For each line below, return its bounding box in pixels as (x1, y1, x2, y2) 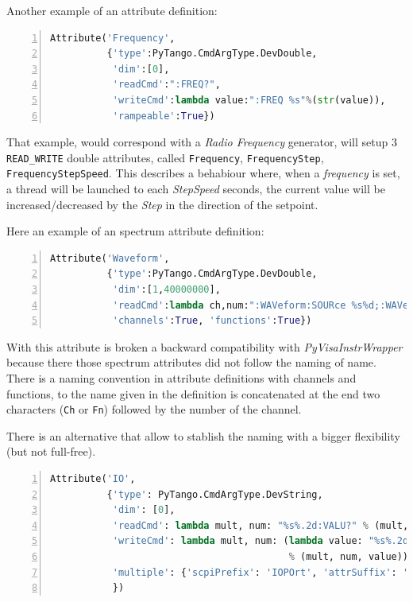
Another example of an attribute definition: (6, 2, 218, 18)
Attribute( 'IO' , (50, 473, 136, 485)
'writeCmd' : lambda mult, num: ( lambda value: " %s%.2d (112, 535, 409, 547)
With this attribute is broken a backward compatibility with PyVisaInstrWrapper (6, 338, 403, 355)
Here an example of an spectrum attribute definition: (6, 223, 264, 239)
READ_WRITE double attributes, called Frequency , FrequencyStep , (6, 149, 324, 165)
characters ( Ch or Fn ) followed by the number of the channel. (6, 401, 302, 418)
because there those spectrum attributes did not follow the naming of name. (6, 354, 376, 371)
